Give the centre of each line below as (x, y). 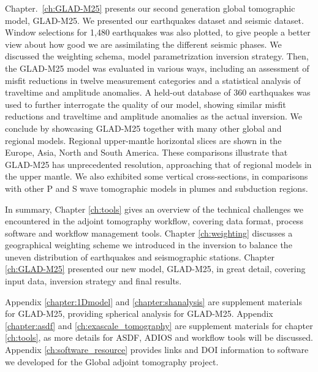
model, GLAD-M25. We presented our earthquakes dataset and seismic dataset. (154, 20)
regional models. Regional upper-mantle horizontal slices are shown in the (143, 140)
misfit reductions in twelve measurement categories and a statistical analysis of (153, 80)
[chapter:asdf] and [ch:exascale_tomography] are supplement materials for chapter (159, 325)
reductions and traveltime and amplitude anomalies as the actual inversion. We (153, 116)
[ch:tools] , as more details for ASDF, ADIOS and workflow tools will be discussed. (159, 337)
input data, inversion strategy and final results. (93, 281)
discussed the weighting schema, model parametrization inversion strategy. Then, (157, 56)
